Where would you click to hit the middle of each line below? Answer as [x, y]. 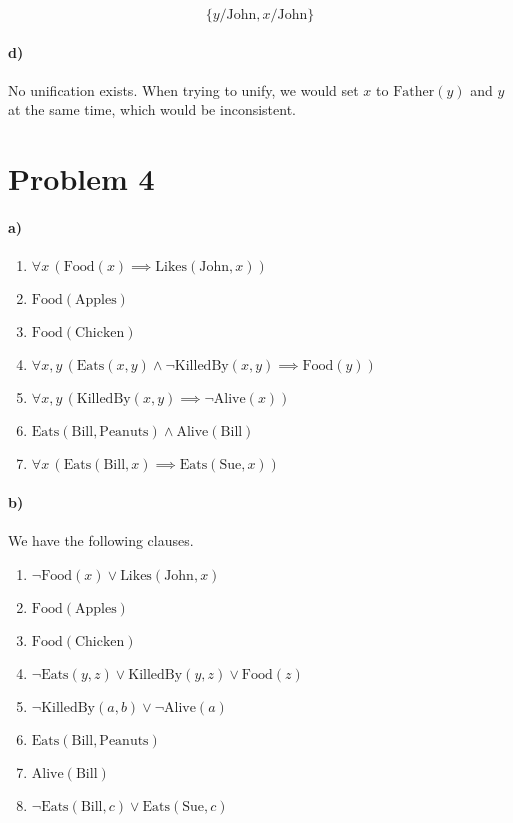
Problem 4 [81, 178]
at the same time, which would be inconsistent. [152, 109]
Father [414, 91]
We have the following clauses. [101, 539]
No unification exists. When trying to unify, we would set [183, 89]
